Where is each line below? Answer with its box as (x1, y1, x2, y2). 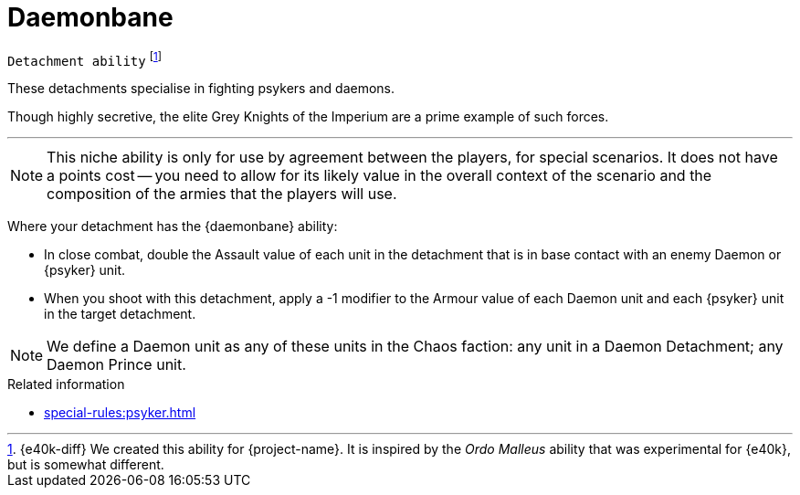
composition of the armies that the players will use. (47, 184, 397, 204)
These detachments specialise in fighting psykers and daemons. (7, 80, 395, 97)
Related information (7, 376, 125, 393)
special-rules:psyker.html (44, 405, 196, 421)
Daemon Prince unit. (47, 355, 186, 374)
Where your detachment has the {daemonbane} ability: (7, 218, 338, 235)
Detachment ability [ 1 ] (7, 49, 162, 68)
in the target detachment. (44, 306, 196, 322)
